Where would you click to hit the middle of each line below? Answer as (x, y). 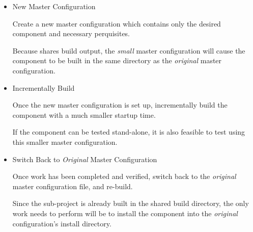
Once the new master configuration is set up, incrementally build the (120, 105)
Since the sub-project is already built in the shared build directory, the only (131, 203)
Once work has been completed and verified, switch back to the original (124, 176)
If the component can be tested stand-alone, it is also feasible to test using (129, 132)
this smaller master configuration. (65, 141)
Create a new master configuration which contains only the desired (117, 23)
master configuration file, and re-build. (73, 186)
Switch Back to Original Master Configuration (85, 159)
